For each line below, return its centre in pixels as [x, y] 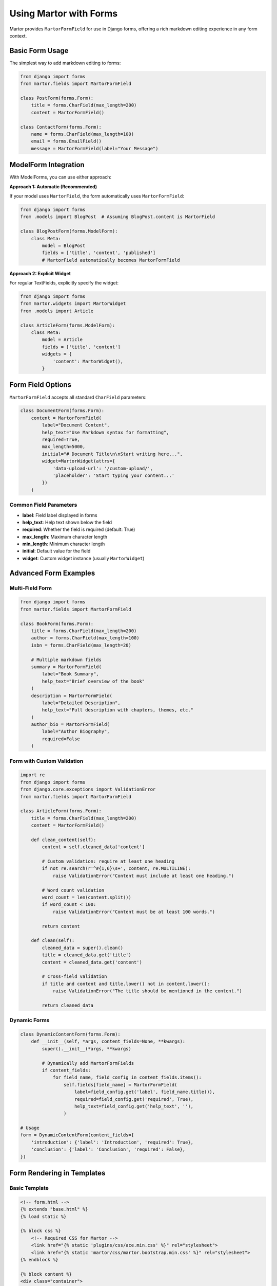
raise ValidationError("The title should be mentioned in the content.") [147, 991]
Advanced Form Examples [52, 573]
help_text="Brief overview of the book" [93, 681]
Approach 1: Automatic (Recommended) [53, 186]
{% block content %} [46, 1274]
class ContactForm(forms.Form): [61, 127]
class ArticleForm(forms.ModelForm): [68, 325]
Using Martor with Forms [64, 13]
